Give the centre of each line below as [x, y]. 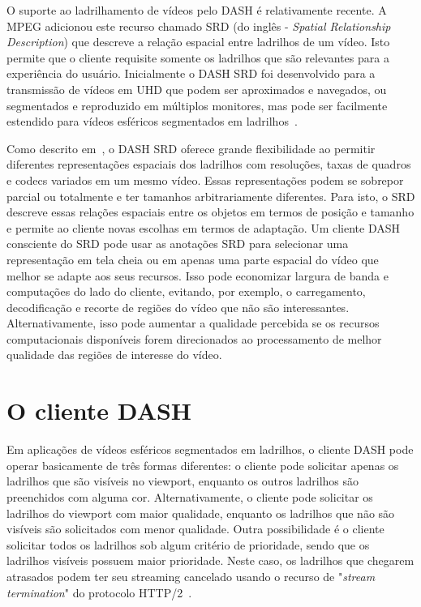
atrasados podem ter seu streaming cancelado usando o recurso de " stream [191, 576]
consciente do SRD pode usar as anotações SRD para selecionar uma [178, 244]
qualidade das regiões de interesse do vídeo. [114, 355]
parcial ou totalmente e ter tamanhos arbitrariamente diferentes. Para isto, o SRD [211, 196]
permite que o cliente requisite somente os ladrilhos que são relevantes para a [198, 57]
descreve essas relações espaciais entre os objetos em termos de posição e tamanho [210, 212]
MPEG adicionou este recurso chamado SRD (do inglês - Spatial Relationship [199, 26]
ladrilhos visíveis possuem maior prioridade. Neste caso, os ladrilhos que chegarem [210, 560]
